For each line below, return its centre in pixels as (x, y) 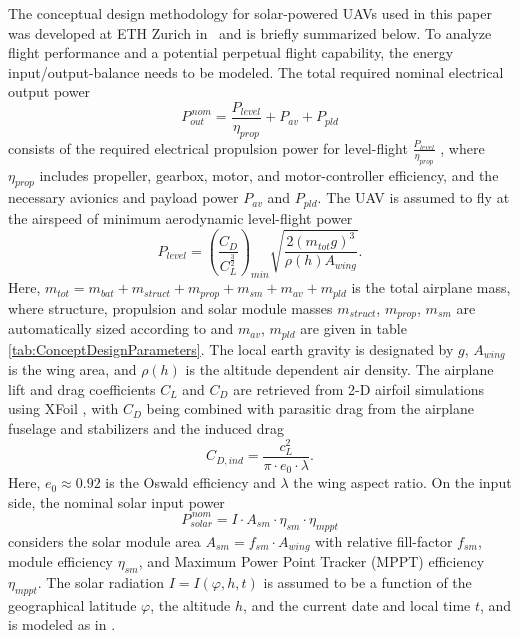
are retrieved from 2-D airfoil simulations (359, 388)
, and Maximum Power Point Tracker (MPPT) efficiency (311, 561)
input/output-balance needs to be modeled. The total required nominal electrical (256, 71)
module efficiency (60, 561)
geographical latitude (72, 604)
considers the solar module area (104, 540)
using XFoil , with (63, 408)
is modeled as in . (62, 624)
